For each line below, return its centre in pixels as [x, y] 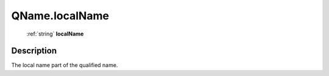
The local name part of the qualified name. [65, 65]
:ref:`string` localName [55, 34]
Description [34, 51]
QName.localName [60, 16]
